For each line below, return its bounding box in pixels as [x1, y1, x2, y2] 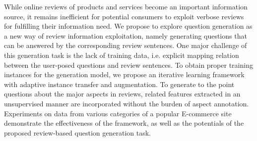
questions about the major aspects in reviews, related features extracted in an [4, 89, 241, 99]
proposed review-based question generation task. [4, 127, 151, 138]
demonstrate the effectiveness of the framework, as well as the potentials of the [4, 118, 244, 128]
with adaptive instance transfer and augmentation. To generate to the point [4, 79, 235, 89]
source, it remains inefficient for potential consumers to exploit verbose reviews [4, 11, 244, 21]
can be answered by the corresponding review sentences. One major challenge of [4, 40, 247, 50]
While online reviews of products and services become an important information [4, 1, 248, 11]
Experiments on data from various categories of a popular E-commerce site [4, 108, 232, 118]
